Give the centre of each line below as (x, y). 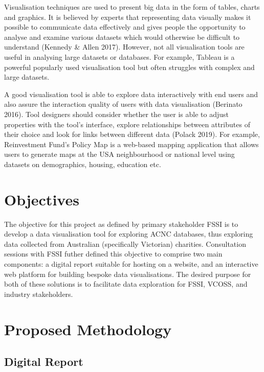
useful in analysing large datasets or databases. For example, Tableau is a (119, 56)
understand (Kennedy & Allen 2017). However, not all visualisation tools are (124, 47)
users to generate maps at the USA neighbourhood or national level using (119, 154)
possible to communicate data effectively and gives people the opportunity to (125, 27)
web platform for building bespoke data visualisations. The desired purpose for (128, 274)
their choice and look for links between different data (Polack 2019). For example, (132, 134)
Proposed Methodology (88, 329)
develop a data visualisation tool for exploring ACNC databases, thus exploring (129, 234)
